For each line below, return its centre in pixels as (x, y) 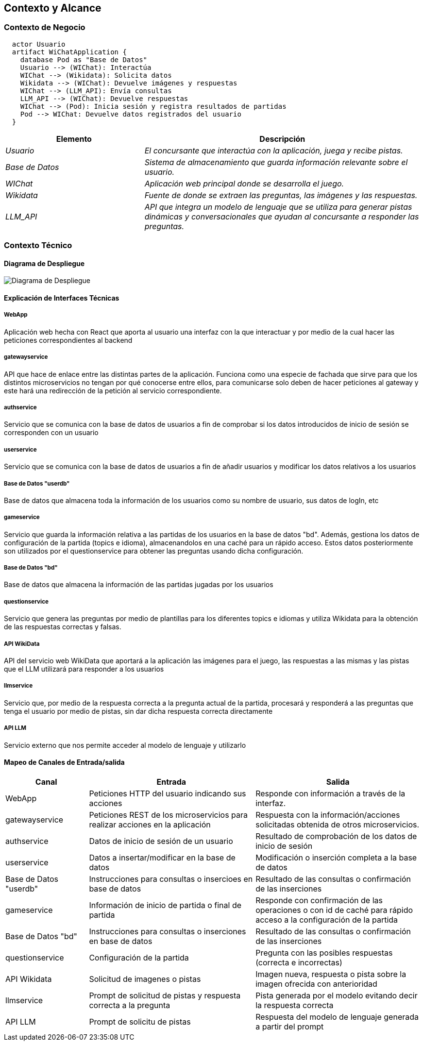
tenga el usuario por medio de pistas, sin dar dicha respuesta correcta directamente (138, 711)
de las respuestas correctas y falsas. (63, 627)
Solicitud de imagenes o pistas (145, 979)
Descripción (282, 139)
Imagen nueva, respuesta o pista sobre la (331, 974)
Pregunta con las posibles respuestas (324, 952)
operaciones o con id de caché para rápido (334, 910)
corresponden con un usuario (51, 433)
